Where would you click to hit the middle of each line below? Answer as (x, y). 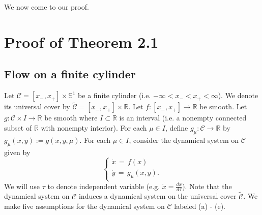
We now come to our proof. (47, 7)
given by (17, 152)
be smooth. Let (223, 106)
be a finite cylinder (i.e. (114, 95)
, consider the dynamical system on (184, 140)
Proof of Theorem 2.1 (81, 41)
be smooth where (71, 118)
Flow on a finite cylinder (70, 74)
